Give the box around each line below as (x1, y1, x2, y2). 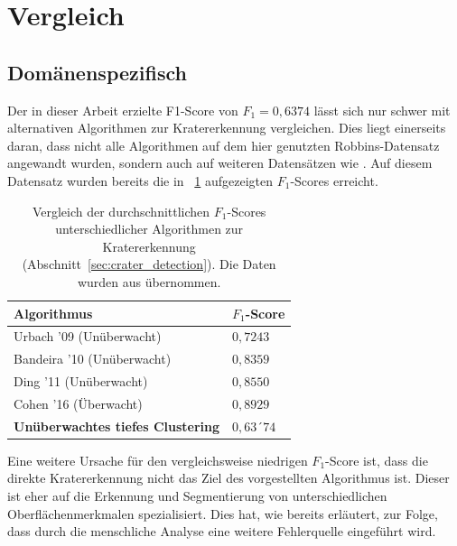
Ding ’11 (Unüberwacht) (14, 372, 148, 391)
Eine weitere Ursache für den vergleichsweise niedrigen (7, 450, 308, 469)
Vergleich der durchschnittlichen (32, 201, 210, 220)
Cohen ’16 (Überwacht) (14, 393, 143, 412)
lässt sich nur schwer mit (313, 100, 451, 119)
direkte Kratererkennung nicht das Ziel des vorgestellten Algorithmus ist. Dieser (7, 468, 450, 487)
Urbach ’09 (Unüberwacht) (14, 327, 162, 346)
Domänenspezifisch (7, 58, 187, 86)
